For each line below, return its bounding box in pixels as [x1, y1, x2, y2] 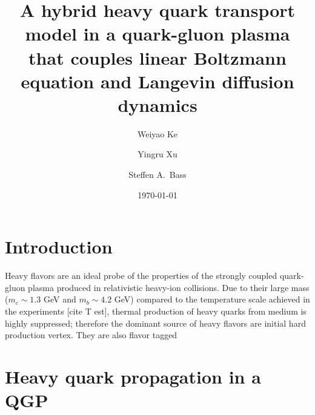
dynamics [118, 92, 197, 117]
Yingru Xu [138, 148, 177, 160]
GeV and [43, 293, 76, 306]
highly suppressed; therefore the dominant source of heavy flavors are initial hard [5, 316, 306, 329]
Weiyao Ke [137, 127, 178, 140]
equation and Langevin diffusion [21, 68, 294, 93]
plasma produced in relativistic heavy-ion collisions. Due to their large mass [28, 281, 310, 293]
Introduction [5, 234, 113, 259]
